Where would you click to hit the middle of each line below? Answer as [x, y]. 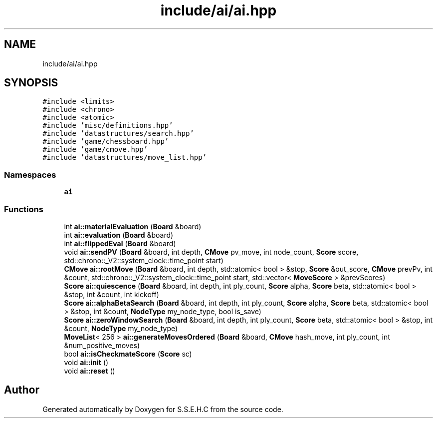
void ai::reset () [90, 371]
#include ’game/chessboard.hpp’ [106, 142]
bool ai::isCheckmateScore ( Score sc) [128, 354]
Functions [24, 209]
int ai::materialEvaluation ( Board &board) [133, 226]
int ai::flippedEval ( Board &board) [120, 243]
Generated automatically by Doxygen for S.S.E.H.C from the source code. [163, 409]
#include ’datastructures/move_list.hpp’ [125, 158]
